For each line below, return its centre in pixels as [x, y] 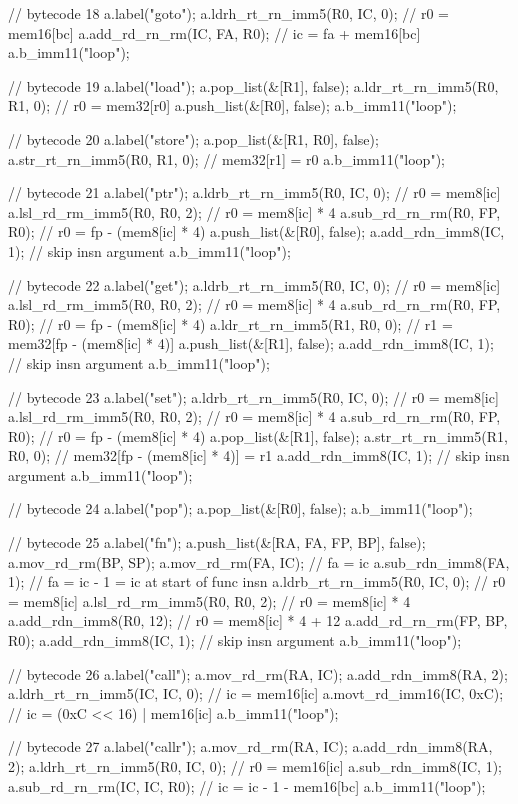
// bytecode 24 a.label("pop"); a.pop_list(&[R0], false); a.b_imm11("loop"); [240, 508]
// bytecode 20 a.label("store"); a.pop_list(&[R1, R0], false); [193, 138]
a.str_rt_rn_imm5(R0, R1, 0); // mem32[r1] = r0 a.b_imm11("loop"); [226, 158]
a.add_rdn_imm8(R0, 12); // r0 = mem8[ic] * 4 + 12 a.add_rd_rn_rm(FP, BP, [258, 620]
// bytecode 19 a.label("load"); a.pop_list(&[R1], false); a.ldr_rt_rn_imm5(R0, [253, 85]
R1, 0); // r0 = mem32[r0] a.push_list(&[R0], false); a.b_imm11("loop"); [232, 105]
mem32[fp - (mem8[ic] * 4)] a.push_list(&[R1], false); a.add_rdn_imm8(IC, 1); [251, 343]
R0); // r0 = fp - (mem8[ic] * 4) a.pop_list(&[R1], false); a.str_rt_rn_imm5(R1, [258, 435]
